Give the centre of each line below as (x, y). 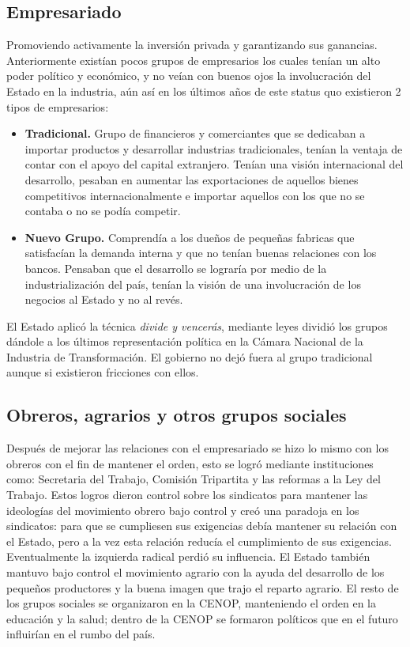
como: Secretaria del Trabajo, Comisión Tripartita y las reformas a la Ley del (194, 479)
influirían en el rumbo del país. (81, 634)
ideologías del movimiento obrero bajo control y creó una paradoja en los (183, 510)
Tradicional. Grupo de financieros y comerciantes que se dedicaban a (195, 133)
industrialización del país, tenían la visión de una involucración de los (193, 284)
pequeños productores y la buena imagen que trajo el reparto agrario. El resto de (203, 587)
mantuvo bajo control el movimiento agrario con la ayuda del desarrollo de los (196, 572)
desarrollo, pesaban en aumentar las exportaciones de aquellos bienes (192, 179)
